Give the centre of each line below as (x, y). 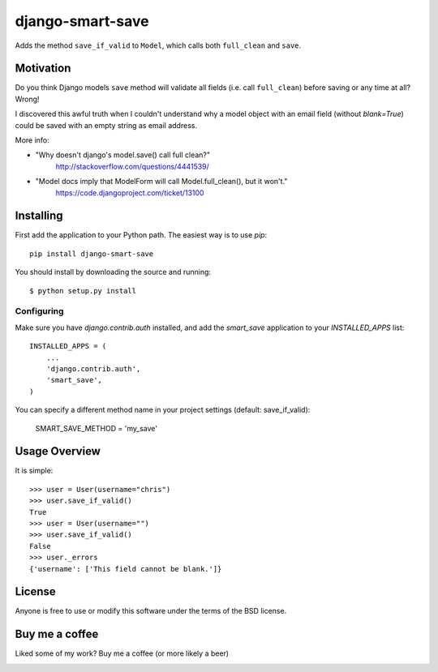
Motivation (43, 68)
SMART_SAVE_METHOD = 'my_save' (97, 428)
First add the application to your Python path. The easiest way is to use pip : (141, 235)
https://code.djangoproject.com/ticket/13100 (130, 193)
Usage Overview (58, 451)
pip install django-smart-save (92, 254)
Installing (39, 216)
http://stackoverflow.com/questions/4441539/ (133, 166)
